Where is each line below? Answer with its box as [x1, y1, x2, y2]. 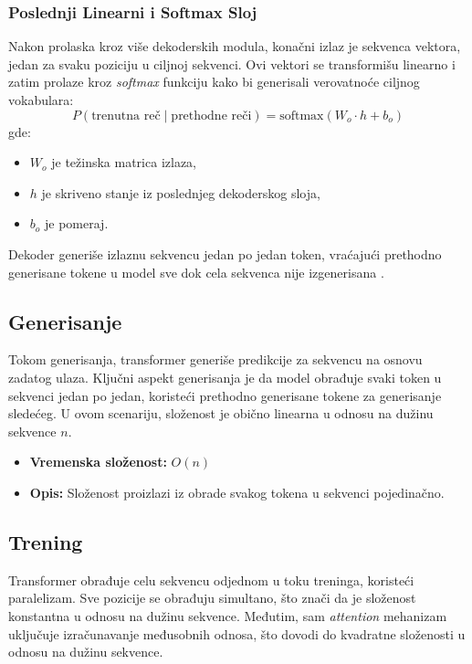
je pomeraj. [45, 214, 109, 233]
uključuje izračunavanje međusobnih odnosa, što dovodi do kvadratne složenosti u [8, 624, 466, 643]
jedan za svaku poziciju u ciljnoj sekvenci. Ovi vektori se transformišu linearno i [8, 54, 456, 73]
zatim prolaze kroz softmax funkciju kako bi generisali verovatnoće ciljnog [8, 72, 420, 91]
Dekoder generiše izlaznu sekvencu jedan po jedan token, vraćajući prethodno [8, 244, 442, 263]
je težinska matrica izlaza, [51, 153, 196, 172]
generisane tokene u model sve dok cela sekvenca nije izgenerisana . [8, 262, 384, 281]
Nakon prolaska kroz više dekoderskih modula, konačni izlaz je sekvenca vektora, [8, 37, 461, 56]
